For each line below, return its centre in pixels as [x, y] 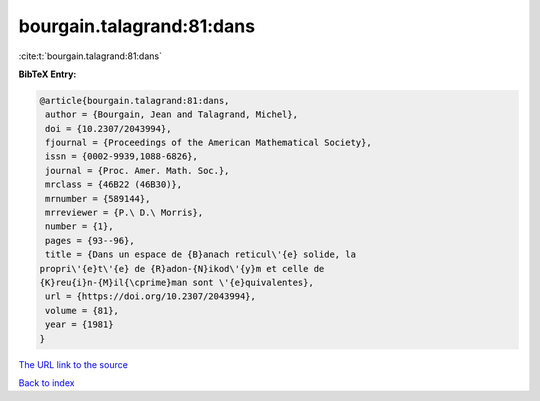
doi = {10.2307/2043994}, [108, 128]
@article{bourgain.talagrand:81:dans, [134, 100]
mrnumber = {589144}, [98, 198]
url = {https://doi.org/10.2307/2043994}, [151, 296]
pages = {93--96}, [90, 240]
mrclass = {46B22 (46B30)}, [114, 184]
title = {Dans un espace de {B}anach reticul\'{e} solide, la [201, 254]
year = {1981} [79, 324]
